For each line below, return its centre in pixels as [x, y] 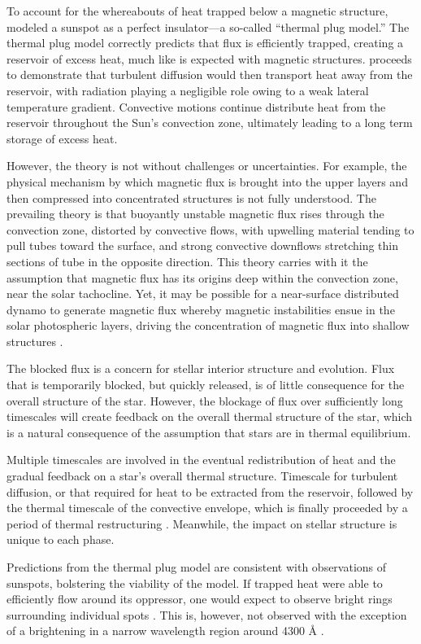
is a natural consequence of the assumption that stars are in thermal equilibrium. [209, 432]
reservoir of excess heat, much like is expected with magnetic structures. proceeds [209, 58]
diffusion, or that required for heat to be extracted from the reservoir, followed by [210, 491]
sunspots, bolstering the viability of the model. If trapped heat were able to [195, 583]
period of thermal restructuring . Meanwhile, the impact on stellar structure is [202, 523]
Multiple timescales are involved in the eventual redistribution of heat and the [201, 460]
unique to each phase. [61, 539]
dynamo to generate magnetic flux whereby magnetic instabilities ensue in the [201, 309]
